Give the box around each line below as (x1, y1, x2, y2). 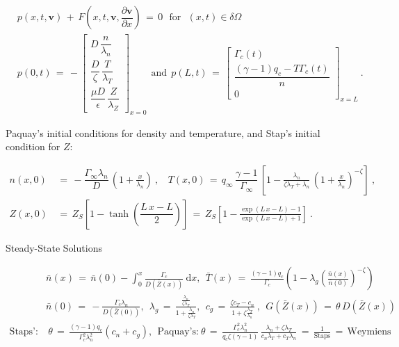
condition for (6, 139, 60, 154)
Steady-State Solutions (6, 240, 102, 255)
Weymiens (347, 327, 391, 337)
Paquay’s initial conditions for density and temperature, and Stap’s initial (6, 125, 320, 140)
